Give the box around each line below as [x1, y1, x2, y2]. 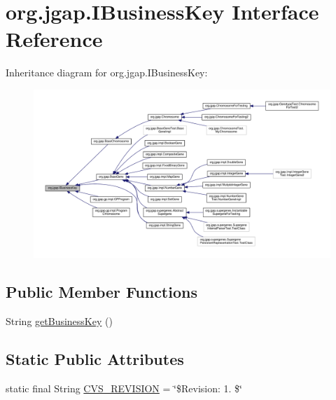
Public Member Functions [6, 281, 197, 303]
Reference [6, 25, 103, 53]
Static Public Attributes [6, 347, 184, 369]
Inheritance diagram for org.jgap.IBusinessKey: [6, 65, 208, 80]
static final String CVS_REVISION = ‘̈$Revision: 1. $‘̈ [6, 380, 242, 395]
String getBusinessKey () [6, 313, 113, 328]
